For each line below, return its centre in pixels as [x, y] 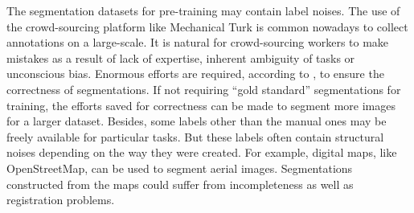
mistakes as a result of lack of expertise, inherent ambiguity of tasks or [181, 57]
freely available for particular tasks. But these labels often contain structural [195, 136]
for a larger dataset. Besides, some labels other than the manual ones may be [197, 121]
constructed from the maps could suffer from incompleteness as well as [180, 184]
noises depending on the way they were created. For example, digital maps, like [202, 152]
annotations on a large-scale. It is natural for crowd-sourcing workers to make [198, 42]
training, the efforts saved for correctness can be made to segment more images [201, 105]
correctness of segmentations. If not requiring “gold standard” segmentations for [204, 89]
